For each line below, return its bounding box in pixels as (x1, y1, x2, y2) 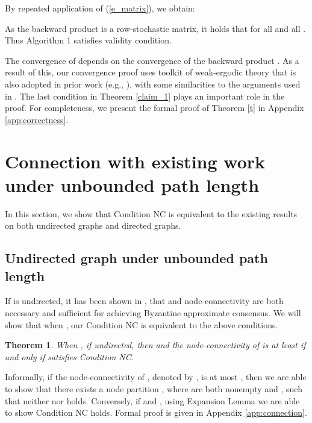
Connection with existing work (5, 148, 266, 173)
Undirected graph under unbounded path (5, 249, 268, 267)
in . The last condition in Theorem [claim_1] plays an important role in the (5, 89, 285, 102)
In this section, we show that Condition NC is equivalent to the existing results (5, 207, 298, 220)
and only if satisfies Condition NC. (5, 350, 134, 363)
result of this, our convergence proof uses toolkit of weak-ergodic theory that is (5, 66, 296, 78)
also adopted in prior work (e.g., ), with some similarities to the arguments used (5, 77, 301, 90)
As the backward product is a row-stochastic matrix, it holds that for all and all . (5, 22, 306, 34)
